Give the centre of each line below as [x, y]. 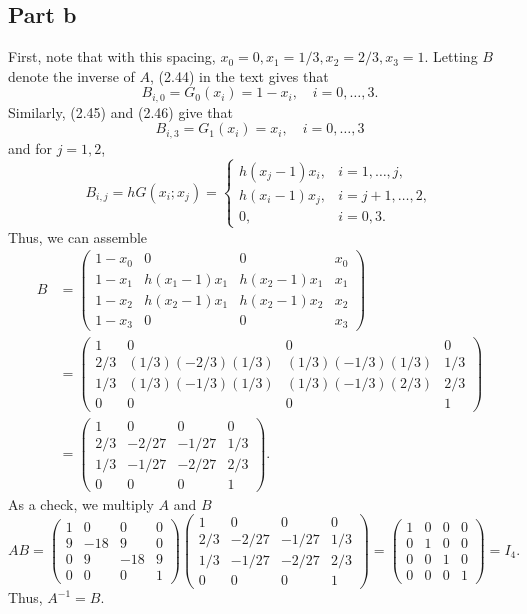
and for [30, 147]
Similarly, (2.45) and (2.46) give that [120, 111]
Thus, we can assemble [78, 236]
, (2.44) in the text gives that [239, 75]
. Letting [451, 56]
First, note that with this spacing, [112, 56]
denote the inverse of [71, 75]
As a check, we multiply [81, 503]
